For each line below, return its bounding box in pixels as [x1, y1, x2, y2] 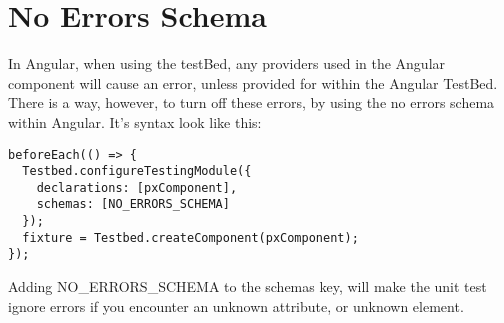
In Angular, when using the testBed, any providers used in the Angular [8, 53, 446, 74]
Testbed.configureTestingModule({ [22, 164, 252, 179]
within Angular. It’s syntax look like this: [8, 111, 262, 132]
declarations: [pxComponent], [36, 180, 238, 195]
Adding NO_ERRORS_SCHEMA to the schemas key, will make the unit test [8, 276, 487, 297]
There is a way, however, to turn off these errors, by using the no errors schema [8, 92, 495, 113]
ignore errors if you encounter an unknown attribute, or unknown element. [8, 295, 464, 316]
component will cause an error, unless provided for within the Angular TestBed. [8, 72, 498, 93]
